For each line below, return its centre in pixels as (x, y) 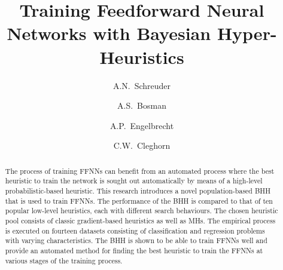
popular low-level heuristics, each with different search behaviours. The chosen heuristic (141, 211)
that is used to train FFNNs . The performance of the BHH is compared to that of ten (139, 200)
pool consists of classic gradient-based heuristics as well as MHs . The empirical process (140, 220)
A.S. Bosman (142, 105)
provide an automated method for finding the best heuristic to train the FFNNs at (134, 250)
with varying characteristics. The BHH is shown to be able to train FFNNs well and (136, 240)
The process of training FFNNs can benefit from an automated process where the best (140, 171)
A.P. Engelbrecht (142, 125)
